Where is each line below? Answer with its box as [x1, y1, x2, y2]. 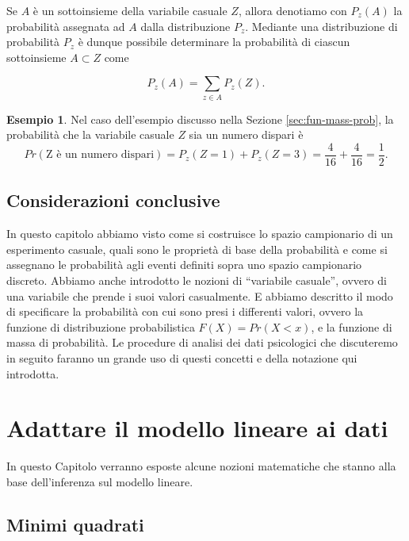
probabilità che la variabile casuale [6, 126, 174, 143]
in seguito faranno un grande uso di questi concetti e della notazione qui [6, 349, 357, 366]
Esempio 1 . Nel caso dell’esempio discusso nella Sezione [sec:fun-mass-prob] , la [6, 110, 394, 127]
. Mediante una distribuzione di [245, 17, 398, 34]
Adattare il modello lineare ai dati [6, 412, 388, 444]
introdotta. [6, 365, 59, 382]
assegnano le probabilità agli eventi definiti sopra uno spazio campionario [6, 256, 362, 273]
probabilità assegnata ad [6, 17, 125, 34]
